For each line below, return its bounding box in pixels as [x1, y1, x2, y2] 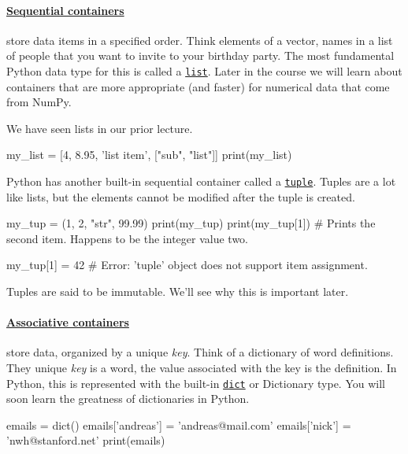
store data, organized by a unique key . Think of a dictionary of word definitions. [6, 344, 394, 360]
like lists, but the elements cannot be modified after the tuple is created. [6, 188, 355, 205]
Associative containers [6, 314, 129, 330]
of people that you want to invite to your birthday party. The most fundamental [6, 47, 395, 64]
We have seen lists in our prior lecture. [6, 120, 193, 136]
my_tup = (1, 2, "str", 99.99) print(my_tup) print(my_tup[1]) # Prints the [6, 215, 376, 231]
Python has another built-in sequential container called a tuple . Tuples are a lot [6, 173, 396, 190]
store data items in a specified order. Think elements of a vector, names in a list [6, 31, 393, 48]
